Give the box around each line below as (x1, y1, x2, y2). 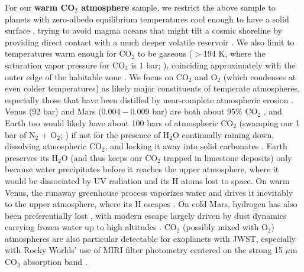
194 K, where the (203, 47, 266, 60)
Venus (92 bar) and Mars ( (5, 105, 102, 117)
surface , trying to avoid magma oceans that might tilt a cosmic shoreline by (5, 24, 283, 37)
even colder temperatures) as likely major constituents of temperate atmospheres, (5, 82, 300, 94)
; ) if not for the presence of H (60, 128, 170, 140)
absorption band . (23, 255, 88, 268)
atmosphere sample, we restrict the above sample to (81, 1, 276, 13)
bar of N (5, 128, 35, 140)
